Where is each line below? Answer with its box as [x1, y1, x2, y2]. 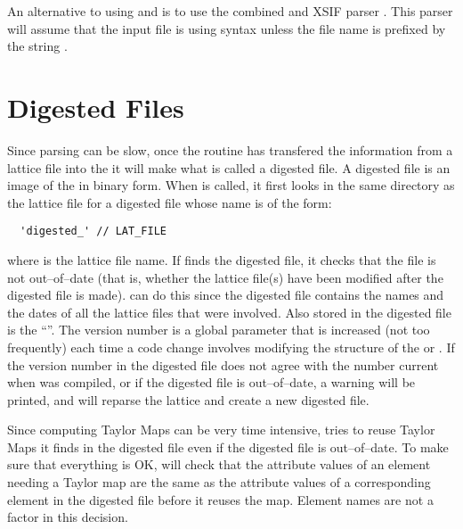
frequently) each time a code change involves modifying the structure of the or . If [7, 337, 455, 356]
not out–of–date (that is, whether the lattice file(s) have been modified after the [7, 268, 443, 286]
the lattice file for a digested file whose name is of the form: [7, 193, 332, 211]
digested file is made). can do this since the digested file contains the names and [7, 285, 444, 304]
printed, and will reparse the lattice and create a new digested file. [7, 390, 370, 409]
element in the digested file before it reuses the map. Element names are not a [7, 490, 434, 508]
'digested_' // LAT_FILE [20, 225, 167, 238]
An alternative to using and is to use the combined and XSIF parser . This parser [7, 2, 453, 20]
